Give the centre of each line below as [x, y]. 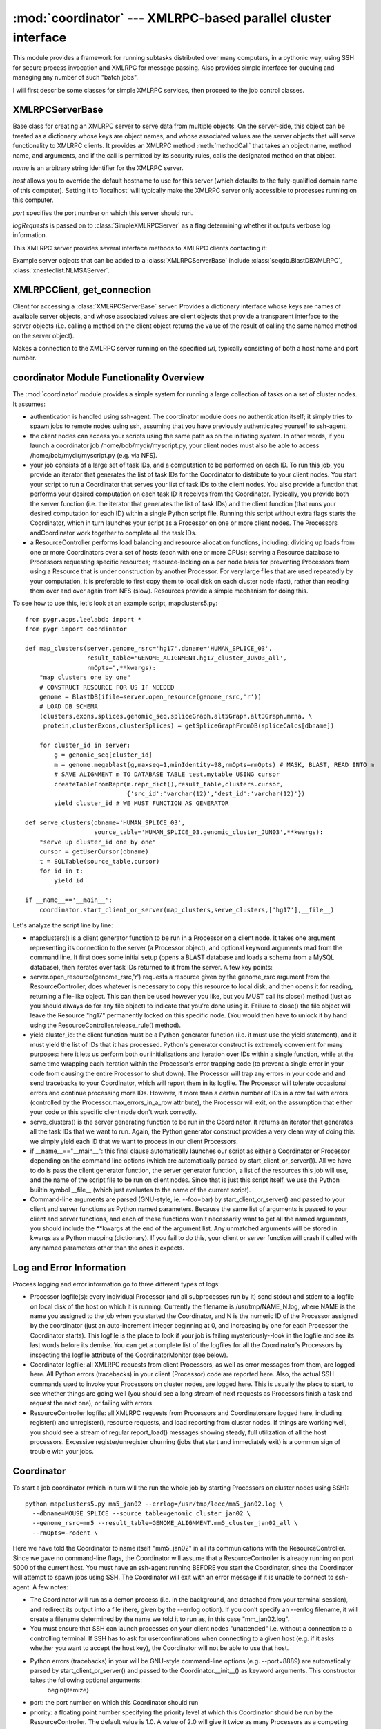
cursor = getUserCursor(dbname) [94, 852]
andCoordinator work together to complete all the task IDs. [113, 533]
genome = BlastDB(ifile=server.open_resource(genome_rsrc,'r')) [150, 696]
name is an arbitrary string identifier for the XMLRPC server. [98, 168]
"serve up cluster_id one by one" [98, 842]
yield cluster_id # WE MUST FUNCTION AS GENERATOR [141, 803]
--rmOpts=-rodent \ [65, 1533]
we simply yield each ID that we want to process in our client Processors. [134, 1141]
